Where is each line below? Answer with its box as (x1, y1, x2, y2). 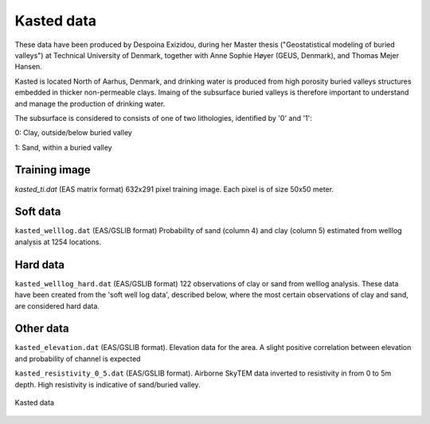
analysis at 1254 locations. (14, 237, 102, 247)
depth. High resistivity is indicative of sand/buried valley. (14, 379, 201, 389)
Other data (14, 322, 69, 336)
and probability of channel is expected (14, 354, 141, 364)
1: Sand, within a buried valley (14, 142, 112, 152)
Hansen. (14, 62, 43, 72)
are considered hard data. (14, 301, 100, 310)
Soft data (14, 205, 61, 219)
